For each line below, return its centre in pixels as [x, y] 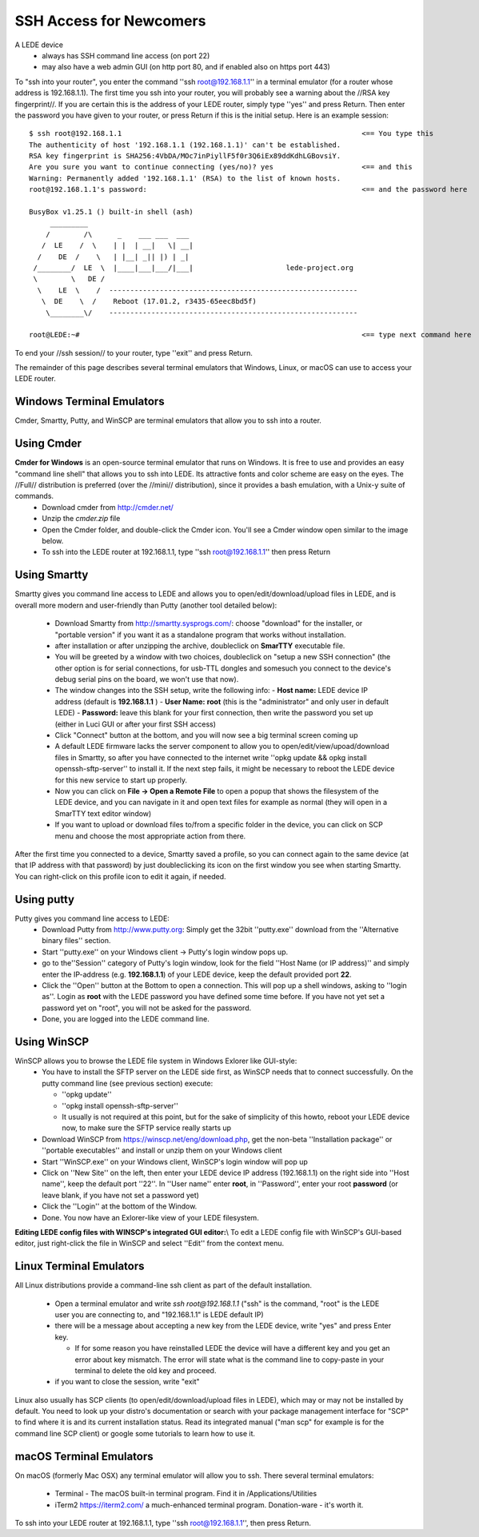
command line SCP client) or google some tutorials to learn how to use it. [135, 1433]
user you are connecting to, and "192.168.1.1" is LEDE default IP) [159, 1314]
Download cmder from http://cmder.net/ [108, 507]
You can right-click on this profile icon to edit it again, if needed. [121, 876]
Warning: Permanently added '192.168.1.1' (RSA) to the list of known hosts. [185, 178]
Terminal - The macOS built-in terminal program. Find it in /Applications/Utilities [186, 1494]
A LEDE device [39, 45]
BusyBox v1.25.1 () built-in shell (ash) [111, 212]
